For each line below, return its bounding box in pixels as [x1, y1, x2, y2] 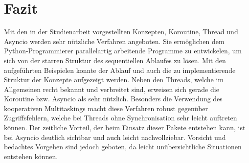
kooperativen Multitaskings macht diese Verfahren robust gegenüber [4, 103, 208, 113]
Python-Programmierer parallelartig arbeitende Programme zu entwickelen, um [4, 46, 242, 56]
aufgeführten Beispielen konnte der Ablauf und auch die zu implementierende [4, 65, 236, 75]
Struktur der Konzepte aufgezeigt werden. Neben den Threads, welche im [4, 74, 224, 85]
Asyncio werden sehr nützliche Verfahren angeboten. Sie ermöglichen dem [4, 36, 225, 46]
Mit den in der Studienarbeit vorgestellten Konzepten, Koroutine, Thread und [4, 26, 238, 37]
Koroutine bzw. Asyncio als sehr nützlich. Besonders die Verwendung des [4, 93, 223, 104]
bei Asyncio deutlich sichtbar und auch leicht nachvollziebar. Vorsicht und [4, 132, 226, 142]
